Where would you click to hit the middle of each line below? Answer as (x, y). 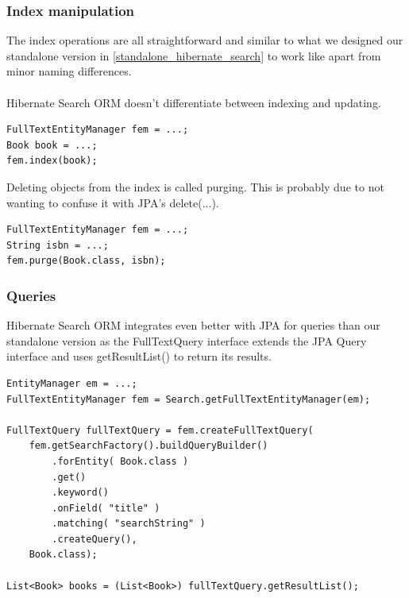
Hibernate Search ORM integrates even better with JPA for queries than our (193, 325)
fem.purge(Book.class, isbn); (86, 261)
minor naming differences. (69, 71)
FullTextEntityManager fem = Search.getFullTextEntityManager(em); (189, 399)
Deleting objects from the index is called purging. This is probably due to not (195, 186)
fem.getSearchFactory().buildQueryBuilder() (149, 446)
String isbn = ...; (58, 245)
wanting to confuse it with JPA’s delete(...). (113, 202)
